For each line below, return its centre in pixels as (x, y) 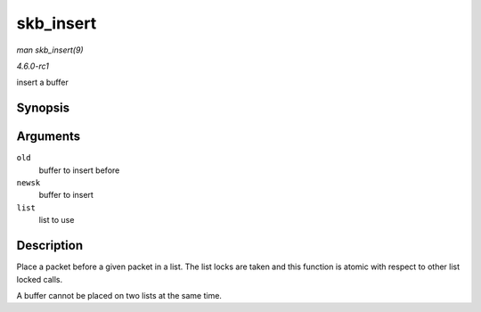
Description (50, 246)
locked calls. (40, 279)
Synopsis (43, 108)
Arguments (49, 137)
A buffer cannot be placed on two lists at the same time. (119, 295)
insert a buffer (42, 82)
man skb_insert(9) (50, 50)
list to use (57, 220)
